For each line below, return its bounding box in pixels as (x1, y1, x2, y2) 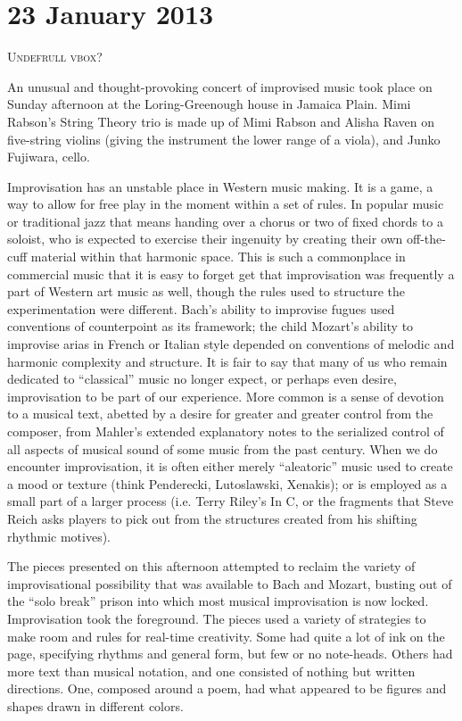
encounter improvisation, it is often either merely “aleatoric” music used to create (7, 457, 453, 476)
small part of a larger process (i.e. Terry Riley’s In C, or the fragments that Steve (7, 492, 454, 510)
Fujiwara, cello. (7, 147, 90, 166)
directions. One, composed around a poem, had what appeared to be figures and (7, 679, 447, 698)
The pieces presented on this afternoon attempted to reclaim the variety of (7, 557, 416, 576)
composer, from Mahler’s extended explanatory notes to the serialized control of (7, 422, 444, 440)
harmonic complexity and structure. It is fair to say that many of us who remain (7, 352, 448, 370)
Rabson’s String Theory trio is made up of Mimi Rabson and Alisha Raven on (7, 112, 435, 130)
